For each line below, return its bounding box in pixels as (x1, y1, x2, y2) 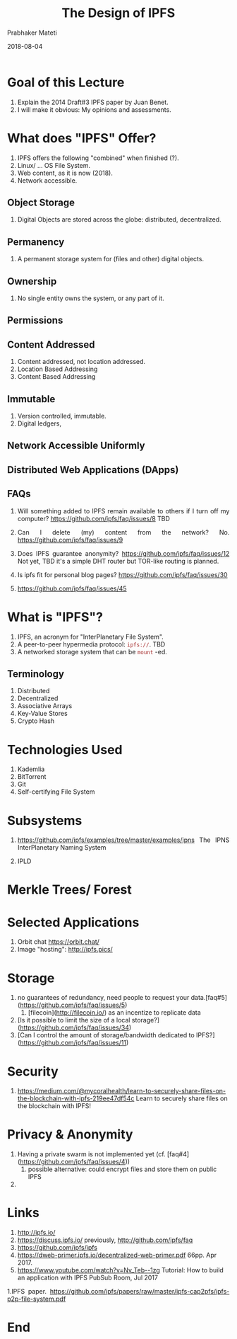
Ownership (7, 275, 57, 287)
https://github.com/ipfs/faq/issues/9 (17, 535, 123, 544)
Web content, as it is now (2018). (17, 169, 114, 177)
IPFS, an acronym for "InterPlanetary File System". (17, 632, 164, 641)
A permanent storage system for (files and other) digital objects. (17, 255, 204, 263)
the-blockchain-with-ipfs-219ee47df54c (17, 1094, 135, 1102)
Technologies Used (7, 741, 123, 758)
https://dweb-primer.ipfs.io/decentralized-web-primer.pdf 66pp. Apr (17, 1251, 217, 1260)
